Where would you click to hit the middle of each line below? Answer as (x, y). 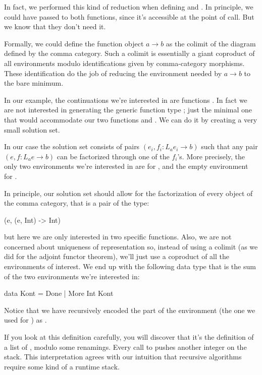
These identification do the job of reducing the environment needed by (113, 73)
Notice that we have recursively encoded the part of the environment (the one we (130, 310)
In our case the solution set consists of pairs (72, 146)
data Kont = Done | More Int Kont (59, 293)
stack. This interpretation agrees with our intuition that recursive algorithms (123, 357)
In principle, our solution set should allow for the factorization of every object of (128, 193)
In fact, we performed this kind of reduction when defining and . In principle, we (129, 7)
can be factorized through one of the (113, 156)
